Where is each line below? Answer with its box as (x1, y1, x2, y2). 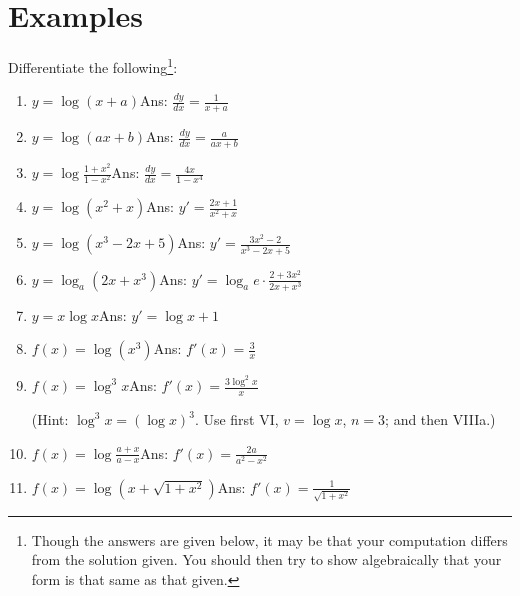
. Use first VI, (194, 409, 279, 430)
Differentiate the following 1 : (8, 54, 178, 77)
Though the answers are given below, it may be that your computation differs (31, 529, 508, 550)
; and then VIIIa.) (385, 409, 496, 430)
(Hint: (31, 409, 69, 430)
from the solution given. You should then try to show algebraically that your (31, 549, 502, 570)
